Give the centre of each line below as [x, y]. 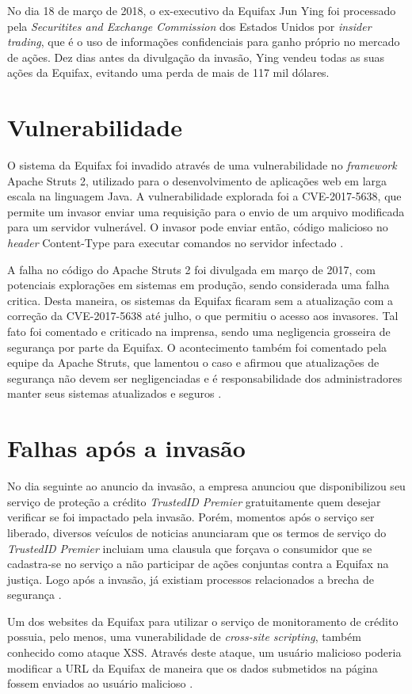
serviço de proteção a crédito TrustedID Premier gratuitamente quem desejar [194, 501]
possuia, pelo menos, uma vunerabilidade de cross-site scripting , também [184, 637]
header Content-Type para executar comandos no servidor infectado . [175, 243]
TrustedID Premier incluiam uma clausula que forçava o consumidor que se [190, 548]
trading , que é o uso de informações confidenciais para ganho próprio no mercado [204, 42]
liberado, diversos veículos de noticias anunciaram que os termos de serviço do [197, 532]
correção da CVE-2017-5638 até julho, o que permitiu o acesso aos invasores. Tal [203, 316]
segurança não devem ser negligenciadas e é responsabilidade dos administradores [205, 378]
